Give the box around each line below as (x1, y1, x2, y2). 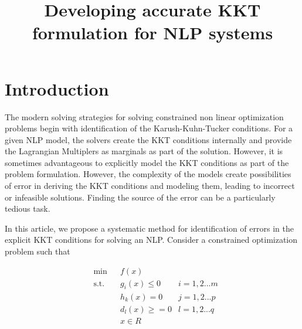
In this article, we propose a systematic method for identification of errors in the (5, 222, 294, 234)
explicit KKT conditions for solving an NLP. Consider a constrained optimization (5, 233, 298, 246)
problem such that (5, 245, 70, 257)
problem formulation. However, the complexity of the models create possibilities (5, 168, 291, 180)
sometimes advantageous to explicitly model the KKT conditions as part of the (5, 156, 289, 168)
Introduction (5, 76, 109, 100)
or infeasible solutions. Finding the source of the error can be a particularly (5, 191, 276, 203)
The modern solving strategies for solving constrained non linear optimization (5, 110, 284, 123)
